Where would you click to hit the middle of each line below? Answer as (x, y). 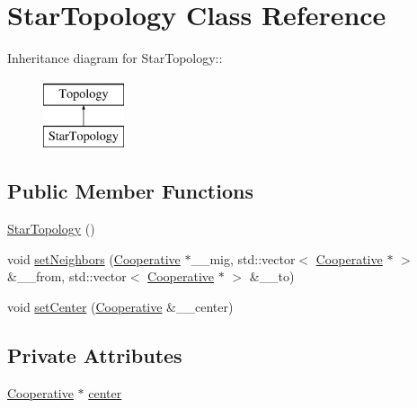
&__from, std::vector (67, 276)
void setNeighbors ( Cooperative (94, 258)
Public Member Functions (130, 191)
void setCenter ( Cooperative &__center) (120, 306)
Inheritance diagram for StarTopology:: (115, 58)
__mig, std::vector (243, 258)
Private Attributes (95, 355)
